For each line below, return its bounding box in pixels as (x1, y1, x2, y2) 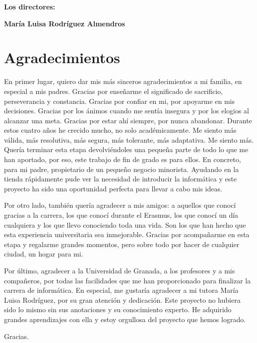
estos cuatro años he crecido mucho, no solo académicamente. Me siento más (4, 125, 237, 135)
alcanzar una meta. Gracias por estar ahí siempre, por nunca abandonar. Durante (4, 115, 252, 125)
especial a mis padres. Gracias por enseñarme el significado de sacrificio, (4, 86, 223, 96)
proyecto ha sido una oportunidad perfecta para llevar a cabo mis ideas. (4, 183, 222, 193)
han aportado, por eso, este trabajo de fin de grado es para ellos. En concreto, (4, 154, 241, 165)
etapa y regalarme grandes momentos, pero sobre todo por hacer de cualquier (4, 239, 240, 249)
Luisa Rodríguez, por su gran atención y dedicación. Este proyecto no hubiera (4, 294, 241, 305)
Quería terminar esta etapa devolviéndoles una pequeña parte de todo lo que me (4, 144, 249, 155)
